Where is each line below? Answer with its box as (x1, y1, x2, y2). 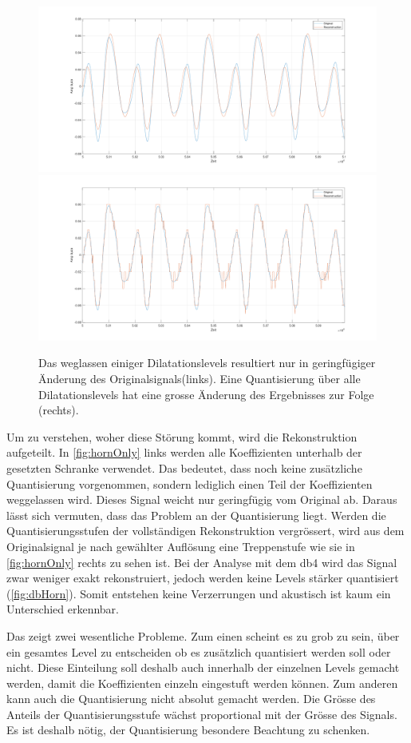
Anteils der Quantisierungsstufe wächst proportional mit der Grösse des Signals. (6, 705, 397, 722)
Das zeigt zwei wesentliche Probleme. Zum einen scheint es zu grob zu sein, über (6, 627, 400, 644)
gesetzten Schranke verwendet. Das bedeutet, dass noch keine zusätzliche (6, 459, 362, 476)
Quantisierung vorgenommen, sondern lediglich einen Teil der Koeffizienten (6, 475, 373, 492)
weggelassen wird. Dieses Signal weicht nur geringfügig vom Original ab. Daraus (6, 491, 397, 508)
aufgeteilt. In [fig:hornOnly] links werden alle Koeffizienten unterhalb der (6, 444, 362, 461)
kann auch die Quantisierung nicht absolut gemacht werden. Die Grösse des (6, 690, 376, 707)
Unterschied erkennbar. (6, 601, 119, 617)
